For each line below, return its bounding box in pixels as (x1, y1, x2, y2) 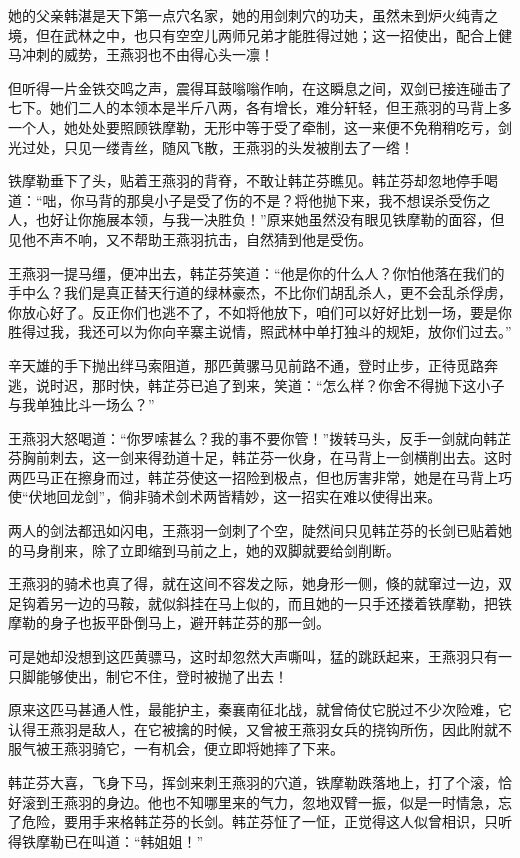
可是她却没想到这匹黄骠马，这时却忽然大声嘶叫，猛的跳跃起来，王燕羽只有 (8, 646, 498, 667)
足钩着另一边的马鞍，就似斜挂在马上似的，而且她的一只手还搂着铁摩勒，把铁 (8, 592, 512, 613)
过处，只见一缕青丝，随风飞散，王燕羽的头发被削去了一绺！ (21, 136, 414, 157)
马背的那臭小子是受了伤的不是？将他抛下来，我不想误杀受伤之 (84, 189, 491, 210)
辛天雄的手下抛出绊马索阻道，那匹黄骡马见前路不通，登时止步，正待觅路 (8, 354, 484, 375)
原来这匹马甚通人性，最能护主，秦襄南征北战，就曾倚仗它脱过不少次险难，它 (8, 699, 512, 720)
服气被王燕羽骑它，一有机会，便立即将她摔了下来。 (8, 738, 344, 759)
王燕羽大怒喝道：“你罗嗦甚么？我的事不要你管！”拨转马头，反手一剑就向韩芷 (8, 427, 512, 448)
